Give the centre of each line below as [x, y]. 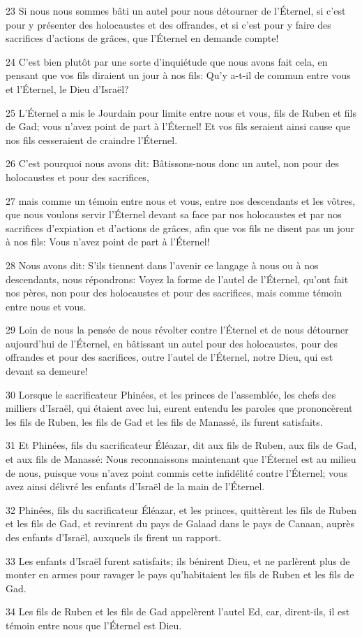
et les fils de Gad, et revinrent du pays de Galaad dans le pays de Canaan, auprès [180, 523]
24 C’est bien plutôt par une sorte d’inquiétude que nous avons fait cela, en [167, 61]
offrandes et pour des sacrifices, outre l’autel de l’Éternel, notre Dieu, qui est [169, 357]
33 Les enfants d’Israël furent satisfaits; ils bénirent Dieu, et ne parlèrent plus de [178, 560]
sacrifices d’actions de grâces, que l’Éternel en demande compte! [142, 38]
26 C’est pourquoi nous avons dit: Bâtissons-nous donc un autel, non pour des [173, 163]
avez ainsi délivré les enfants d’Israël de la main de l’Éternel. [135, 486]
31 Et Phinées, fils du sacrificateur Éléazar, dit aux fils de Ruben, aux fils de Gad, [181, 445]
